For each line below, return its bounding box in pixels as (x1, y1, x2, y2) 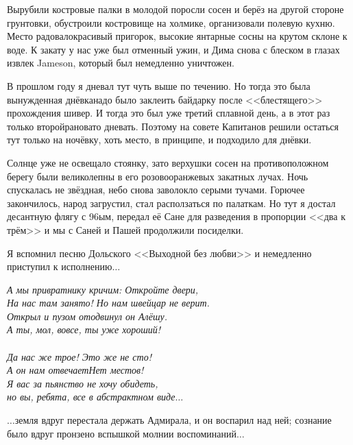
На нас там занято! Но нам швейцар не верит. (7, 296, 210, 310)
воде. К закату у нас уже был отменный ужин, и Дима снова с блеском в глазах (7, 42, 340, 56)
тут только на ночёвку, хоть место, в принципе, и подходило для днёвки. (7, 132, 312, 147)
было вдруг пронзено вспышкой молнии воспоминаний (7, 426, 236, 440)
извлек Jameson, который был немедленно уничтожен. (7, 56, 234, 70)
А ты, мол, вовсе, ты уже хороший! (7, 322, 161, 337)
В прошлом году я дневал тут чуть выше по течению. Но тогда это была (7, 78, 311, 93)
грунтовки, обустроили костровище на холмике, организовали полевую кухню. (7, 15, 335, 29)
